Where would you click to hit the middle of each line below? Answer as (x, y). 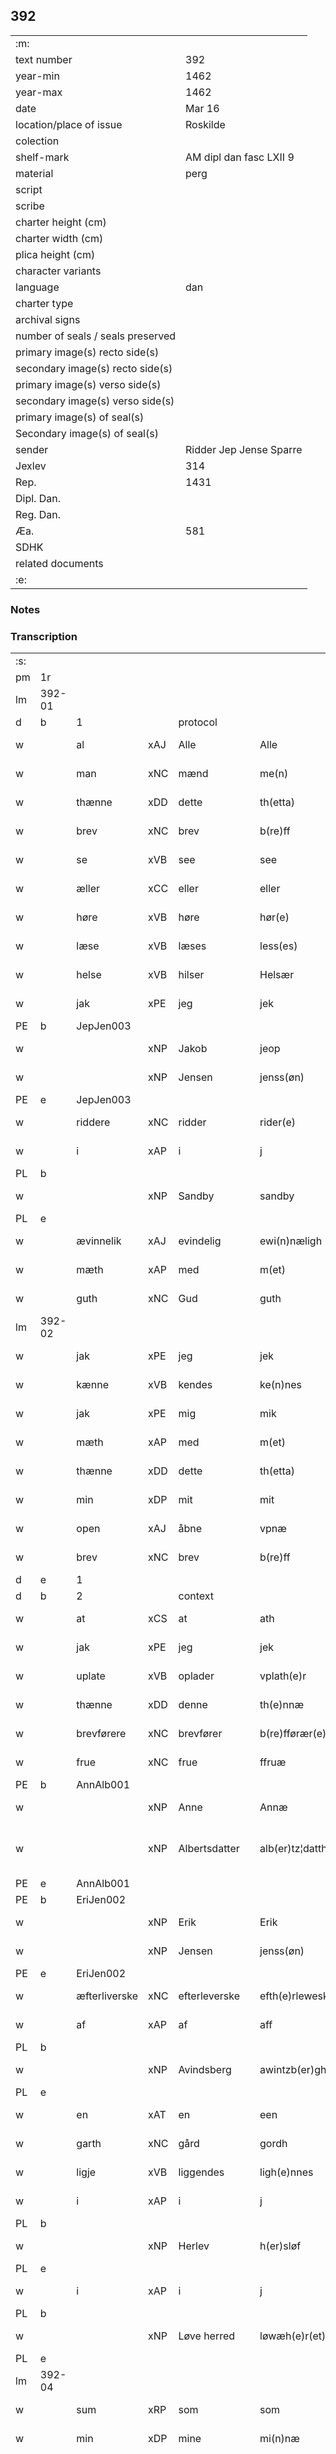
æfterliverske (107, 1996)
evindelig (200, 1241)
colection (37, 141)
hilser (191, 975)
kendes (195, 1385)
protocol (198, 722)
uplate (91, 1676)
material (34, 173)
